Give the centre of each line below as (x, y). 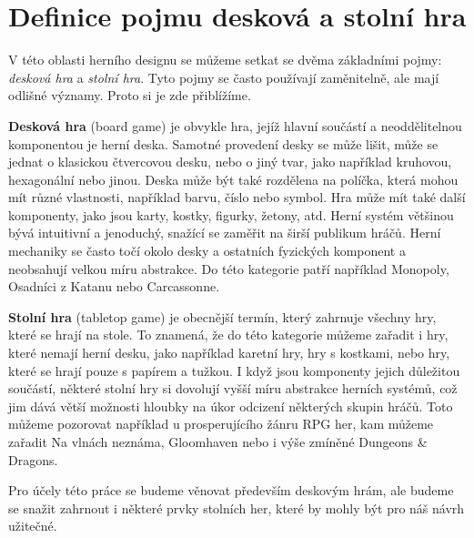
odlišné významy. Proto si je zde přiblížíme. (130, 95)
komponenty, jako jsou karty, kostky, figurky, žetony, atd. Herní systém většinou (231, 214)
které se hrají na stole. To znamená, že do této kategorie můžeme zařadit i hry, (228, 335)
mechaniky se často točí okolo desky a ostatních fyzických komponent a (207, 251)
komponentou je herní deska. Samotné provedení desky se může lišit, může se (223, 143)
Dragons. (33, 459)
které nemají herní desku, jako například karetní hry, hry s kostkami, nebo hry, (229, 353)
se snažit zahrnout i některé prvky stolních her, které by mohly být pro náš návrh (237, 508)
